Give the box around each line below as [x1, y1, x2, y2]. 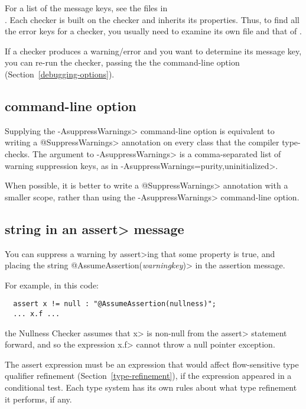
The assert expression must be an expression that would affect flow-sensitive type [5, 358, 299, 370]
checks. [5, 147, 30, 160]
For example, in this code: [5, 278, 99, 291]
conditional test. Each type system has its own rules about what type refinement [5, 381, 297, 393]
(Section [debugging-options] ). [5, 67, 115, 80]
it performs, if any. [5, 392, 72, 405]
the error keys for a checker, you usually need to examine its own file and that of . [5, 25, 302, 37]
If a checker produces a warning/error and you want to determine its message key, [5, 44, 302, 57]
